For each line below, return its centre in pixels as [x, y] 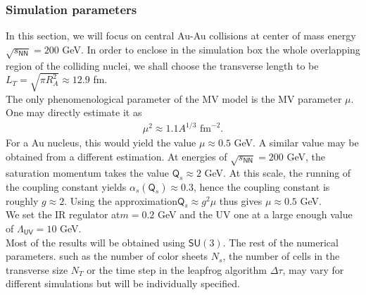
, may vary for [313, 269]
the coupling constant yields [66, 186]
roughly [22, 200]
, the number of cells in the [281, 256]
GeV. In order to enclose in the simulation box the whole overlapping [211, 49]
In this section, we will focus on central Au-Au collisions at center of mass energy [181, 36]
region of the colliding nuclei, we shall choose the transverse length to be [162, 65]
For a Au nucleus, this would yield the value [101, 143]
